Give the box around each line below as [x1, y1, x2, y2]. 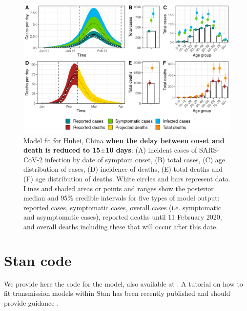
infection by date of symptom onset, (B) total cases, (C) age [44, 154, 226, 164]
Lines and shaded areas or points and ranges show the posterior [23, 183, 214, 193]
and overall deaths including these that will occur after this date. [23, 221, 218, 231]
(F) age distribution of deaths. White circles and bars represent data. [23, 173, 230, 183]
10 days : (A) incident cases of [105, 145, 197, 155]
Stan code [4, 250, 72, 270]
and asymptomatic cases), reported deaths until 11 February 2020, [23, 212, 222, 222]
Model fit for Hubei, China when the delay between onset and [23, 135, 225, 145]
